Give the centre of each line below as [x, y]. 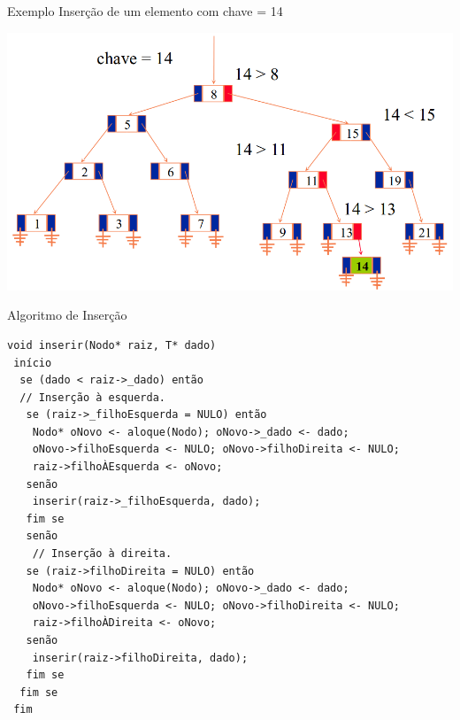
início [33, 363]
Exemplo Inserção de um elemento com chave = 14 [145, 11]
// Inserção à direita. [102, 554]
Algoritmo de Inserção [67, 315]
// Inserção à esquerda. [92, 397]
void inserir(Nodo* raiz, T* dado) [112, 345]
